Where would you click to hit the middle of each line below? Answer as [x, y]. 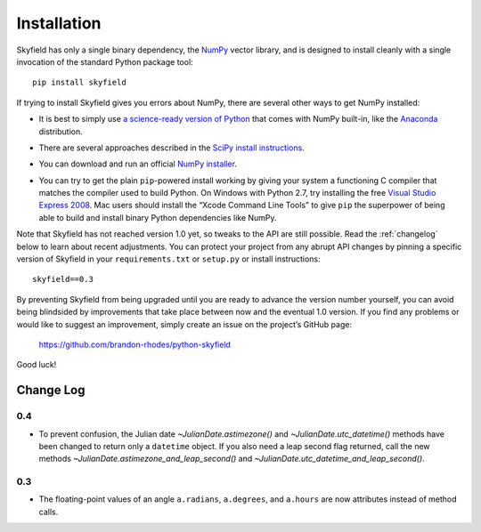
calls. [49, 512]
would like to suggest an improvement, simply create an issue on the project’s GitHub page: [184, 324]
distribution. [61, 131]
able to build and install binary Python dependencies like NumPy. [158, 217]
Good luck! [37, 365]
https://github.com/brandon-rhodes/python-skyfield [135, 344]
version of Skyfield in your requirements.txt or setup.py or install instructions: [168, 259]
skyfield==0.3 [63, 279]
